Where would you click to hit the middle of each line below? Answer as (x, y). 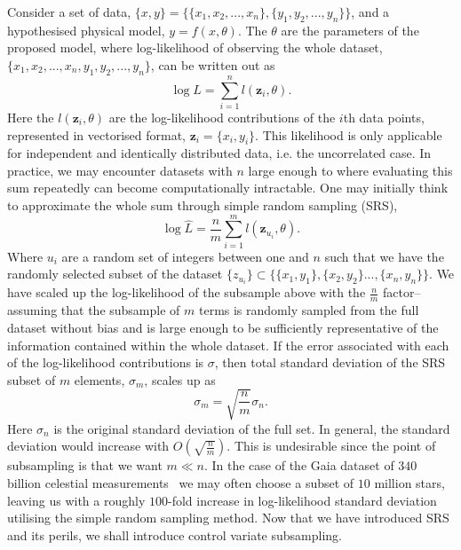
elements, (99, 379)
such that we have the (384, 256)
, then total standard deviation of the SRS (330, 362)
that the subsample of (120, 310)
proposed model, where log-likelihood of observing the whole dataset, (195, 47)
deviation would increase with (88, 446)
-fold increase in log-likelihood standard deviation (302, 500)
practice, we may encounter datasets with (120, 170)
